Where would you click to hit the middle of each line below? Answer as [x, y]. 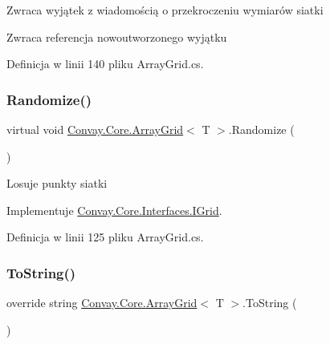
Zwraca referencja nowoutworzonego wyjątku [117, 36]
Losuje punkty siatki [57, 183]
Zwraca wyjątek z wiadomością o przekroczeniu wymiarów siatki [165, 10]
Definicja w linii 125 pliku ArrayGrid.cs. [105, 237]
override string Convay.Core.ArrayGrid [102, 303]
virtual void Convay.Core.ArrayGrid [95, 129]
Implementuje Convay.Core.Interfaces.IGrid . [114, 210]
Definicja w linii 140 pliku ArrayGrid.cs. [105, 64]
